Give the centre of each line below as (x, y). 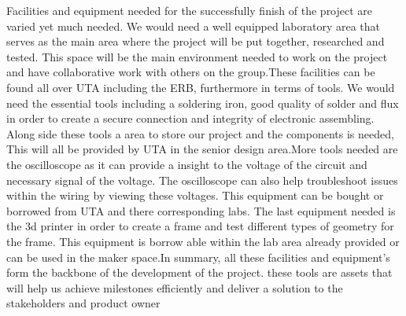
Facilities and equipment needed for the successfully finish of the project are (190, 10)
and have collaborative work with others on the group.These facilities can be (191, 72)
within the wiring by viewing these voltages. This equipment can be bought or (195, 195)
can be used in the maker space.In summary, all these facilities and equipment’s (198, 257)
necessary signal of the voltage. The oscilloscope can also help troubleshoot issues (202, 180)
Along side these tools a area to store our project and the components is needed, (200, 133)
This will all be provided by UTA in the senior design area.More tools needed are (202, 149)
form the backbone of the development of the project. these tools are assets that (199, 272)
